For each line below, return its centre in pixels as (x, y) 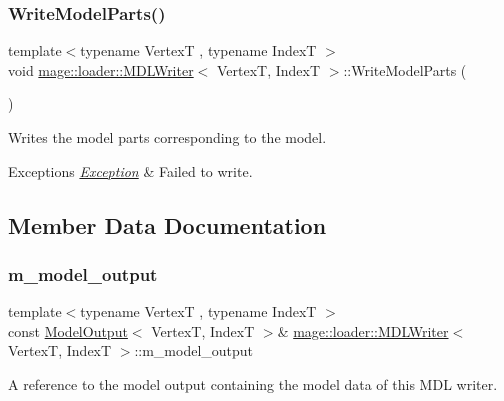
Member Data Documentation (167, 224)
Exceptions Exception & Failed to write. (130, 170)
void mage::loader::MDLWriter (101, 69)
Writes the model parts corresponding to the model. (167, 137)
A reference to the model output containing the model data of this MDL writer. (253, 383)
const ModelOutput (68, 330)
